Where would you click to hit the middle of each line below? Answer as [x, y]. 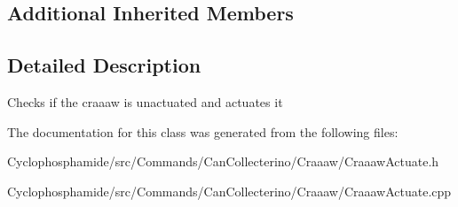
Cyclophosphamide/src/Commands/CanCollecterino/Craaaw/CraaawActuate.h [223, 161]
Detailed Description [104, 65]
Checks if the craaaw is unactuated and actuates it [145, 101]
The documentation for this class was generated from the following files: [203, 131]
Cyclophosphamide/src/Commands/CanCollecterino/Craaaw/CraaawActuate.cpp [229, 191]
